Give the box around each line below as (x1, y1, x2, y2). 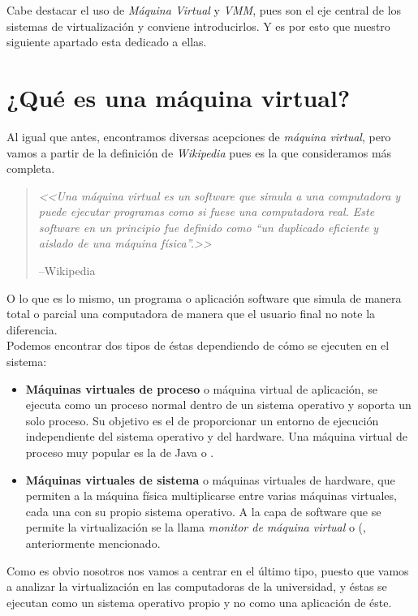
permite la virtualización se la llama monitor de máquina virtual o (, (25, 519, 366, 536)
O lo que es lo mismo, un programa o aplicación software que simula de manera (6, 289, 402, 306)
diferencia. (6, 321, 58, 338)
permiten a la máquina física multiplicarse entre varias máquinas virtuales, (25, 487, 397, 504)
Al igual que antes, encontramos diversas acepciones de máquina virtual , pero (6, 127, 391, 144)
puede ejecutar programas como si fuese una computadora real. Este (38, 203, 375, 220)
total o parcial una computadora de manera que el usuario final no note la (6, 305, 376, 322)
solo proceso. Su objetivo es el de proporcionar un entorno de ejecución (25, 411, 379, 429)
